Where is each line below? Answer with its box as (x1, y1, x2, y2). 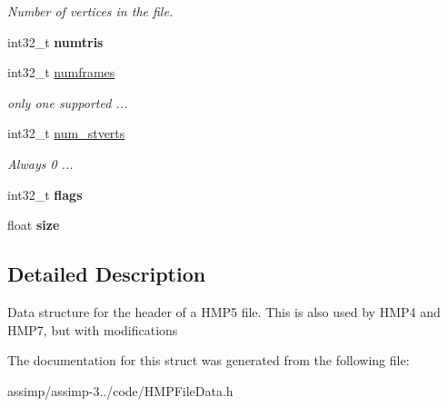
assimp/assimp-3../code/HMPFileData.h (7, 381, 234, 400)
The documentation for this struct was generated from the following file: (7, 351, 410, 370)
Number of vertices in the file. (7, 2, 174, 20)
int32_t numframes (7, 63, 115, 82)
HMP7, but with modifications (7, 320, 178, 339)
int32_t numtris (7, 32, 104, 51)
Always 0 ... (7, 154, 74, 173)
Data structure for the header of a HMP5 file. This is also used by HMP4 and (7, 302, 441, 321)
